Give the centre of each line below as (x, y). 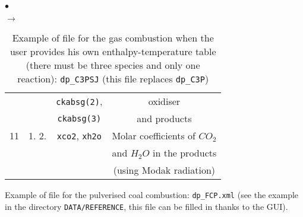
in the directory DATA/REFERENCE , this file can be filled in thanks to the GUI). (146, 206)
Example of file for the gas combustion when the (113, 38)
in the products (184, 153)
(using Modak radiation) (164, 170)
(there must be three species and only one (113, 65)
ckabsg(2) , (79, 101)
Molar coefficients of (154, 135)
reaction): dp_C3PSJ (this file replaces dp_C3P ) (113, 79)
